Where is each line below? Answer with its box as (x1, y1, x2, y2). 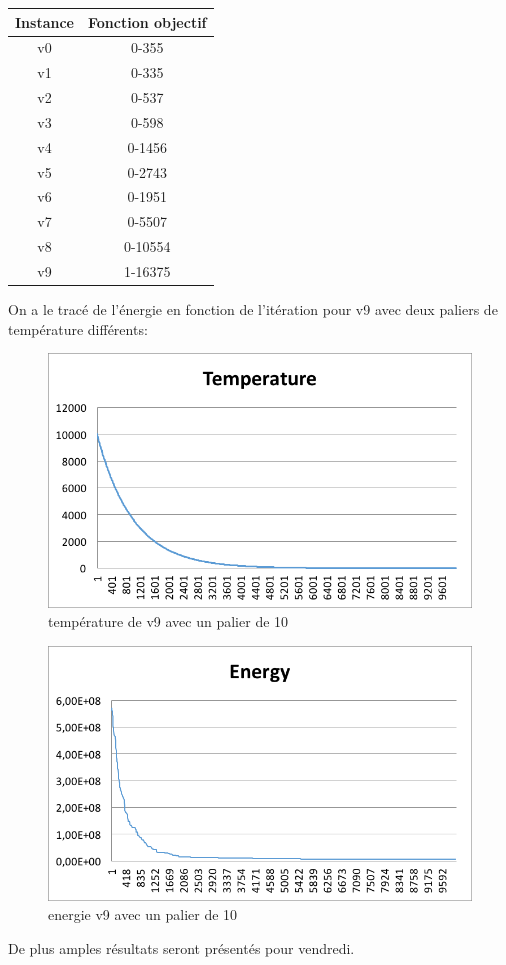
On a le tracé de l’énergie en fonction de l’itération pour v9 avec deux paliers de (8, 299, 498, 320)
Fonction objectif (87, 11, 207, 32)
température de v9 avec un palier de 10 (48, 611, 289, 632)
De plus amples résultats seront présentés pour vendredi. (8, 937, 355, 958)
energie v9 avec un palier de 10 (48, 904, 238, 925)
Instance (15, 11, 74, 32)
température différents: (8, 318, 148, 339)
